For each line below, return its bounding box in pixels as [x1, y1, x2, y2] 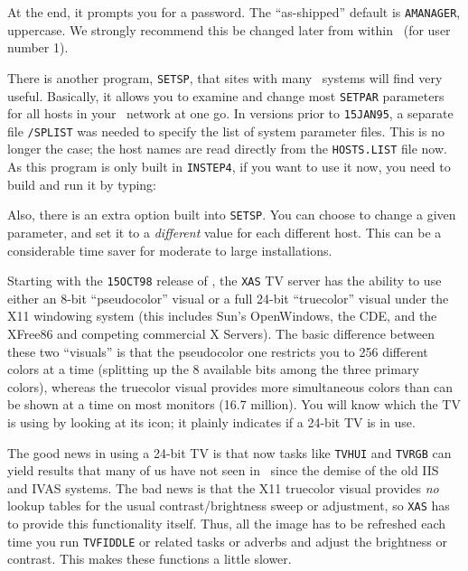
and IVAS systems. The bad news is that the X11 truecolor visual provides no [7, 478, 439, 497]
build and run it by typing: [7, 174, 156, 193]
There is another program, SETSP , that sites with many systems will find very [7, 68, 443, 87]
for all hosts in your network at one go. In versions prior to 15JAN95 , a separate [7, 104, 454, 123]
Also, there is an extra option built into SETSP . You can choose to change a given [7, 205, 456, 224]
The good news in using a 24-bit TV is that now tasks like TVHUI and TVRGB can [7, 443, 452, 462]
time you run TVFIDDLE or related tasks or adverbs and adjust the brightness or [7, 531, 447, 550]
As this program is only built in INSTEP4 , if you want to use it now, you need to [7, 157, 451, 176]
